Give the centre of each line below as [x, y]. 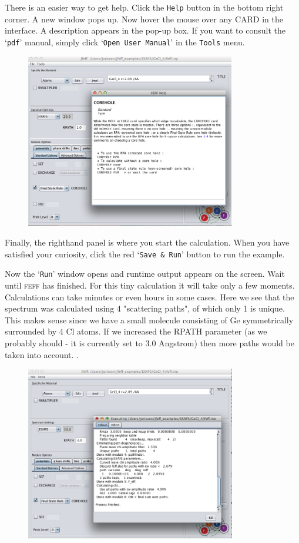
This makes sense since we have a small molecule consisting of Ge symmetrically [149, 319]
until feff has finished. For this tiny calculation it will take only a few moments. [150, 285]
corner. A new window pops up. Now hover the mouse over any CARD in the [144, 19]
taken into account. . [42, 354]
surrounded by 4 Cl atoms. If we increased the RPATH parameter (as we [136, 331]
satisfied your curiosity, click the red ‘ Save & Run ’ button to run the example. [145, 254]
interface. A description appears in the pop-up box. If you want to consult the [145, 30]
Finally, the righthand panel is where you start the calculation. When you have [147, 242]
